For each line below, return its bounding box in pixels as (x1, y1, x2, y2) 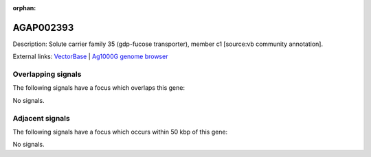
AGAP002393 (12, 21, 74, 34)
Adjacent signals (12, 113, 70, 123)
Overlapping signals (12, 69, 82, 79)
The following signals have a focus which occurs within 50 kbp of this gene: (12, 128, 228, 136)
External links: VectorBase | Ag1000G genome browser (12, 52, 168, 61)
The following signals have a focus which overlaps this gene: (12, 84, 185, 92)
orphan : (12, 4, 36, 12)
